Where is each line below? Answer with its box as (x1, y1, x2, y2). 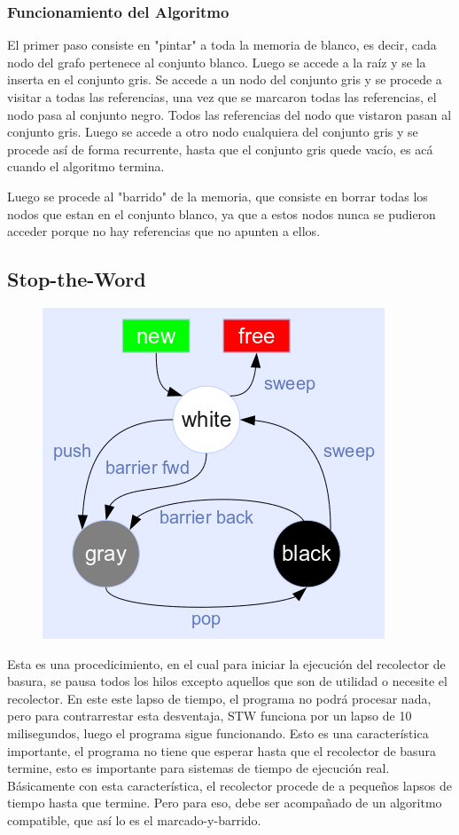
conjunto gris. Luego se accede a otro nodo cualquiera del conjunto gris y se (7, 122, 418, 141)
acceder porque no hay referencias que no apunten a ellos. (7, 222, 321, 240)
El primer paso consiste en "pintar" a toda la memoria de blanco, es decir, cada (7, 35, 437, 54)
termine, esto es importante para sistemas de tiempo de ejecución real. (7, 759, 390, 777)
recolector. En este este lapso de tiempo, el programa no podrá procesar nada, (7, 689, 432, 707)
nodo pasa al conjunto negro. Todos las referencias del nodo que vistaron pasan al (7, 105, 452, 123)
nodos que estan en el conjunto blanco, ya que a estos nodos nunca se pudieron (7, 204, 436, 223)
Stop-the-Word (7, 265, 146, 293)
